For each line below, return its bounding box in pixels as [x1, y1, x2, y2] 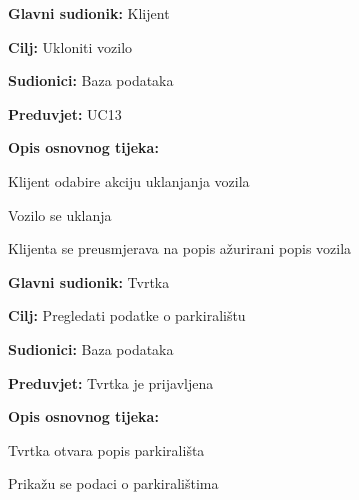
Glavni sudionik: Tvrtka [8, 271, 170, 292]
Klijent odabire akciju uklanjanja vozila [8, 170, 250, 191]
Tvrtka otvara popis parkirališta [8, 439, 205, 460]
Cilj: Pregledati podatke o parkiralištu [8, 305, 246, 326]
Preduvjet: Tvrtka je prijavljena [8, 372, 214, 393]
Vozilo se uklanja [8, 204, 112, 225]
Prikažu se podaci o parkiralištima [8, 473, 219, 494]
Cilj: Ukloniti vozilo [8, 36, 133, 57]
